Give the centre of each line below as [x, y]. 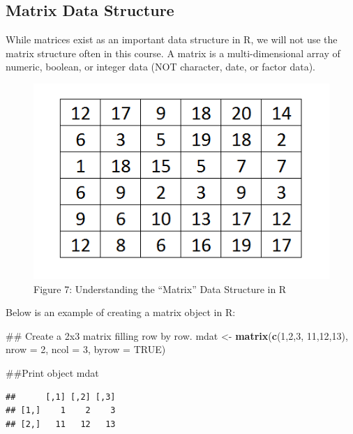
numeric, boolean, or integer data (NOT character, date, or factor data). [161, 67]
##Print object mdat [52, 372]
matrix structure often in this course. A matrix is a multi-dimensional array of [173, 53]
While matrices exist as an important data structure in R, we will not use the [172, 39]
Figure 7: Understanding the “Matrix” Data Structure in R [160, 289]
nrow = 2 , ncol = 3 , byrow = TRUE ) [86, 349]
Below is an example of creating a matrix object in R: [121, 312]
